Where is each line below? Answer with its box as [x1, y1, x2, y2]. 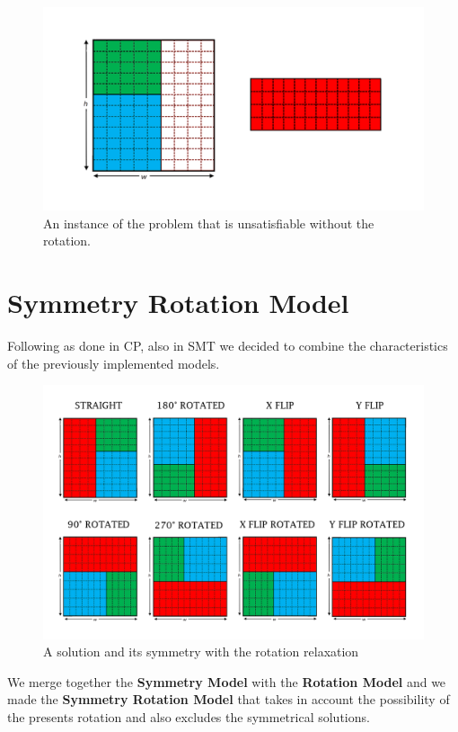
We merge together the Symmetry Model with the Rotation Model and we [7, 672, 446, 691]
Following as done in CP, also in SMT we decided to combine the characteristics [7, 335, 448, 354]
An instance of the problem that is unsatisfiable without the [43, 213, 374, 232]
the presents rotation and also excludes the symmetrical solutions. [7, 707, 370, 726]
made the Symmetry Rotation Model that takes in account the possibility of [7, 690, 450, 709]
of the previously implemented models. [7, 353, 220, 372]
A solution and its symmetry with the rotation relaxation [43, 642, 359, 661]
